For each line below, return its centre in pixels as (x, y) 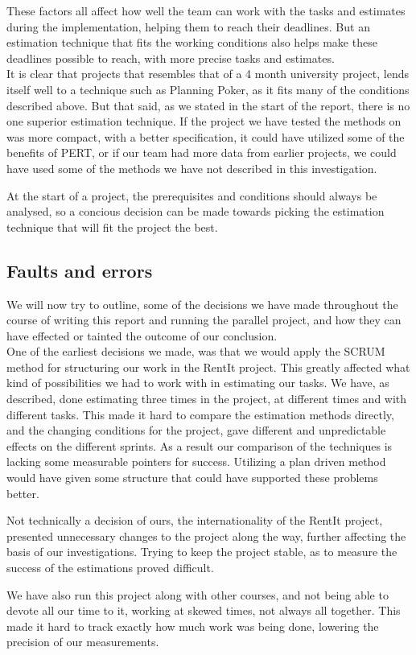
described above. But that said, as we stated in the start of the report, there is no (208, 105)
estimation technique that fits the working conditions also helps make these (192, 42)
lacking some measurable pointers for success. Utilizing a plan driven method (196, 461)
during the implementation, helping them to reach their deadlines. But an (188, 26)
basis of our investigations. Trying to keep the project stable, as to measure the (202, 552)
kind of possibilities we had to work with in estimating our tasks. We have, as (198, 383)
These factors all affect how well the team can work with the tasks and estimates (206, 10)
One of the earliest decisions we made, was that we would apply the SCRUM (196, 351)
